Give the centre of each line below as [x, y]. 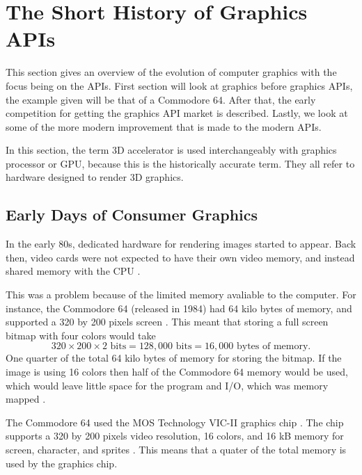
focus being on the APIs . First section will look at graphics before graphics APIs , [179, 85]
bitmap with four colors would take [81, 335]
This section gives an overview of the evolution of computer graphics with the [171, 72]
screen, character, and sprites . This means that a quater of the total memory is [176, 449]
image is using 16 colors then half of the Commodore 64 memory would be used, [177, 372]
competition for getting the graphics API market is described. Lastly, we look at [177, 113]
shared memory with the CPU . [73, 271]
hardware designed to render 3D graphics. [95, 177]
